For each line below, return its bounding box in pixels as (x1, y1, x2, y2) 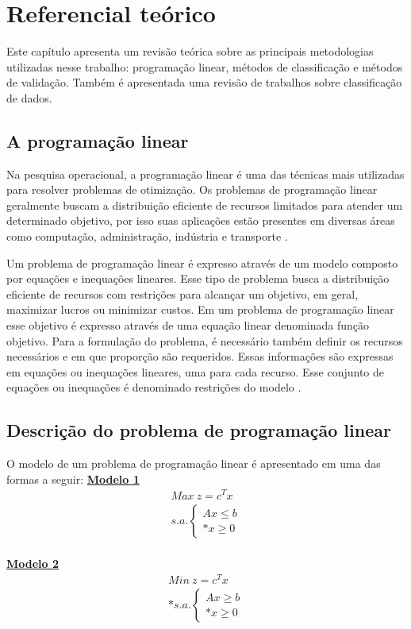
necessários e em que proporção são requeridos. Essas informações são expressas (6, 348, 394, 365)
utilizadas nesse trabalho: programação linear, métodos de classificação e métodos (6, 58, 403, 75)
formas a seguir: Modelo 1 (6, 470, 140, 487)
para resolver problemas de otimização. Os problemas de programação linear (6, 181, 378, 198)
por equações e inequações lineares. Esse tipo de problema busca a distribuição (6, 270, 390, 287)
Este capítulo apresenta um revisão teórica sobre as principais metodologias (6, 43, 374, 60)
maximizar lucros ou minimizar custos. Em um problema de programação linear (6, 301, 394, 318)
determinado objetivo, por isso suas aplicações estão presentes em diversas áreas (6, 212, 395, 229)
